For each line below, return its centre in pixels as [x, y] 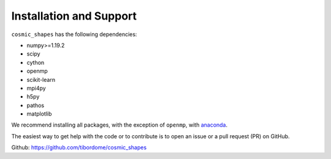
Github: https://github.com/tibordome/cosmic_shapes [79, 147]
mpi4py [36, 88]
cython [36, 62]
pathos [36, 105]
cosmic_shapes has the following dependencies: [74, 34]
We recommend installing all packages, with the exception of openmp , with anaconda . [120, 125]
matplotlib [39, 114]
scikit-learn [41, 79]
